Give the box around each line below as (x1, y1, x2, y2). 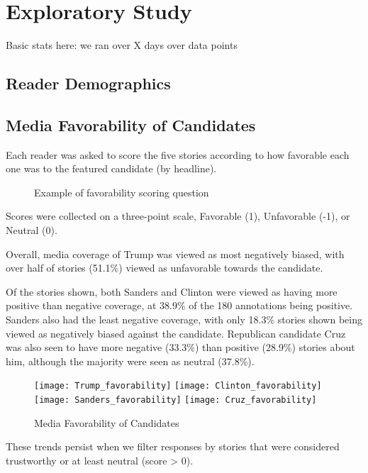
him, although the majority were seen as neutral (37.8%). (6, 353, 255, 368)
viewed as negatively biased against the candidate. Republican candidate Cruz (6, 325, 346, 340)
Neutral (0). (6, 223, 57, 238)
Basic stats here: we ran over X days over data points (6, 38, 238, 52)
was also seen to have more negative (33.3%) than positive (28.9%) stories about (6, 340, 355, 355)
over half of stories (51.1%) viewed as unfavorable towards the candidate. (6, 260, 323, 275)
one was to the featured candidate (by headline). (6, 161, 217, 176)
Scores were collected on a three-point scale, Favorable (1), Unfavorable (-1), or (6, 208, 350, 223)
